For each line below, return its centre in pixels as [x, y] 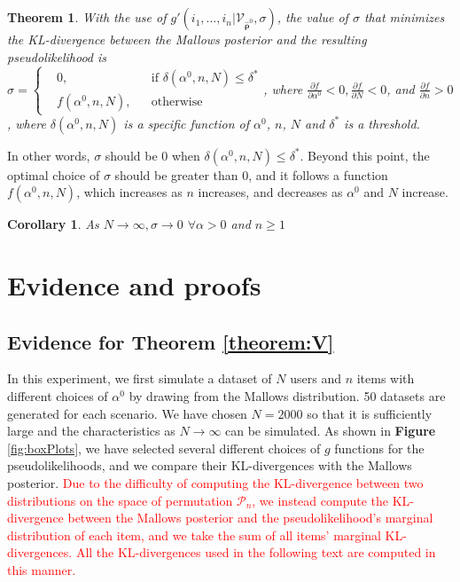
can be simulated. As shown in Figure [331, 431]
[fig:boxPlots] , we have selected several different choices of [164, 448]
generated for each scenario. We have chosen [127, 413]
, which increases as [129, 192]
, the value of [312, 17]
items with [386, 378]
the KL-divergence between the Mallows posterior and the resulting [187, 39]
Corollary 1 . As [53, 224]
